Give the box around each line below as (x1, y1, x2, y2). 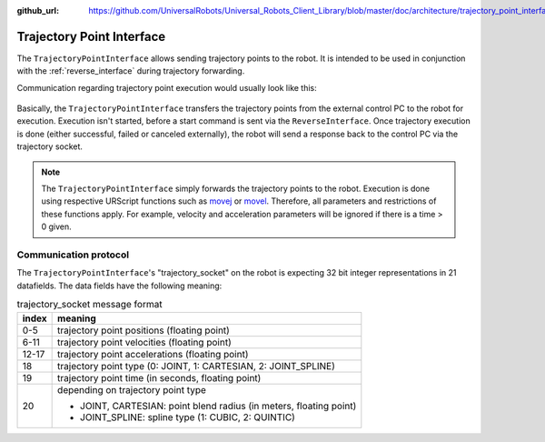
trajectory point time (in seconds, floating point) (57, 371, 262, 384)
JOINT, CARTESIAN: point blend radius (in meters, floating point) (80, 399, 357, 412)
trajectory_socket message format (16, 298, 163, 311)
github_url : (16, 5, 59, 15)
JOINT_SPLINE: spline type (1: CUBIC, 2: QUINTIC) (80, 410, 295, 423)
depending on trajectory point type (57, 383, 206, 396)
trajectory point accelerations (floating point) (57, 347, 249, 360)
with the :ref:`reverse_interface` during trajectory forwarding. (16, 65, 245, 76)
